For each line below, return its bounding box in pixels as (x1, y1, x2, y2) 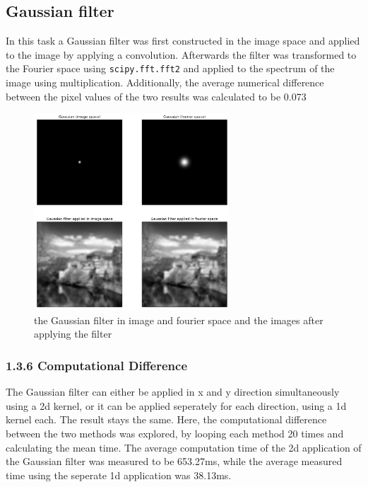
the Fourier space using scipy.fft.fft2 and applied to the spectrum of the (6, 61, 335, 76)
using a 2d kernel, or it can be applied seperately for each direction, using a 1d (6, 398, 347, 413)
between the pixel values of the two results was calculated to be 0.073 (6, 88, 307, 103)
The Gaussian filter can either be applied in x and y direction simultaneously (6, 384, 340, 399)
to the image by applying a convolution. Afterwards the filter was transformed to (6, 47, 357, 62)
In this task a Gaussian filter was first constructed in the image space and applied (6, 33, 360, 48)
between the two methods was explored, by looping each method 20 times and (6, 426, 344, 441)
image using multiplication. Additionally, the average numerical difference (6, 75, 324, 90)
